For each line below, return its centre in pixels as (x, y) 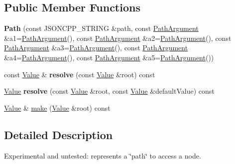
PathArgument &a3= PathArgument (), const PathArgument (96, 48)
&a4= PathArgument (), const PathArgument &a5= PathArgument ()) (109, 57)
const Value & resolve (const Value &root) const (80, 74)
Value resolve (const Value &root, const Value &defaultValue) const (109, 91)
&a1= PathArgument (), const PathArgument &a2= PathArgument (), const (118, 38)
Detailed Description (59, 134)
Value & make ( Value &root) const (57, 107)
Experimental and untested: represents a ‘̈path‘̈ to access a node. (103, 155)
